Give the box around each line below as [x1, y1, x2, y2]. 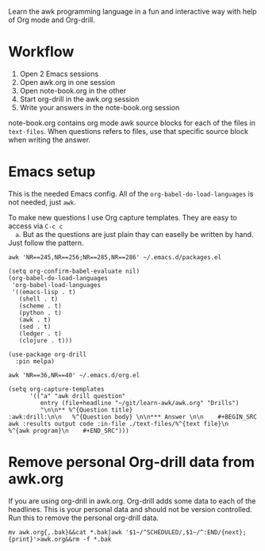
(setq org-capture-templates [8, 385, 105, 393]
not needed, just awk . [8, 197, 77, 207]
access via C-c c [8, 221, 63, 231]
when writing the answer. [8, 135, 91, 144]
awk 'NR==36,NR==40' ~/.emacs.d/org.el [8, 371, 140, 379]
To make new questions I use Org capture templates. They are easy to [8, 212, 237, 222]
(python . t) [18, 308, 62, 316]
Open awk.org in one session [19, 77, 116, 86]
